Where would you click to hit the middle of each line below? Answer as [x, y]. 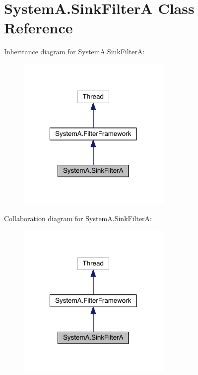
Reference [38, 28]
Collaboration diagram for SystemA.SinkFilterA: [78, 218]
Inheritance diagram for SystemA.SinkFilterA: [74, 52]
